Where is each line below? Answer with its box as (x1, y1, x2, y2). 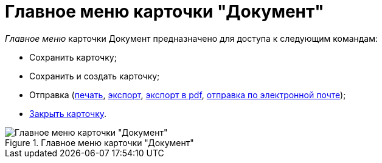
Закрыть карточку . (29, 108, 107, 119)
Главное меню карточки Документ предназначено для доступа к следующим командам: (5, 33, 378, 44)
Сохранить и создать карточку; (29, 70, 160, 81)
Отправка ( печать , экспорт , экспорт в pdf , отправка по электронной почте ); (29, 89, 346, 100)
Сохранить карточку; (29, 52, 117, 62)
